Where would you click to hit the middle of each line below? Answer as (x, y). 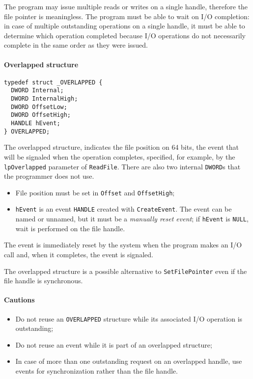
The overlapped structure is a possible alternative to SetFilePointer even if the (126, 271)
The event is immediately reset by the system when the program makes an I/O (123, 245)
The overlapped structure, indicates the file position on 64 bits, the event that (121, 147)
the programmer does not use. (49, 176)
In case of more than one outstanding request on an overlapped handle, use (129, 361)
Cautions (19, 300)
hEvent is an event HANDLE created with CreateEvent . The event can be (124, 209)
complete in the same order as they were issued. (76, 45)
